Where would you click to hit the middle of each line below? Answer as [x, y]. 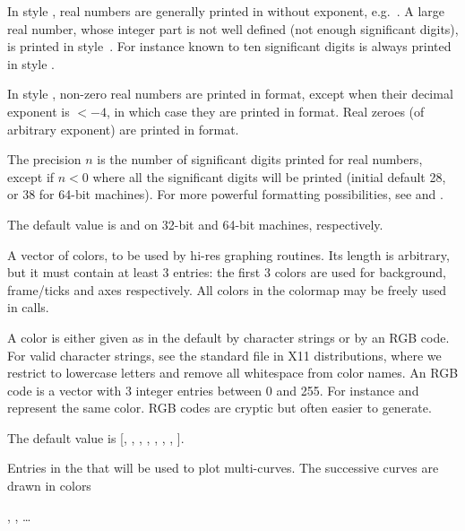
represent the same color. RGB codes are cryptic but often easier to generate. [220, 408]
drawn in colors [49, 486]
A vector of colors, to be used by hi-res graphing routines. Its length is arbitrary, [228, 254]
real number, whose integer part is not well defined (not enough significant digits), [233, 28]
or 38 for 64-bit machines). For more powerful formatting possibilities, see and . [225, 194]
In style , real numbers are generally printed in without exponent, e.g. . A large [226, 11]
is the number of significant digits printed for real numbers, [260, 159]
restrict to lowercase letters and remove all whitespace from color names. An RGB [233, 373]
